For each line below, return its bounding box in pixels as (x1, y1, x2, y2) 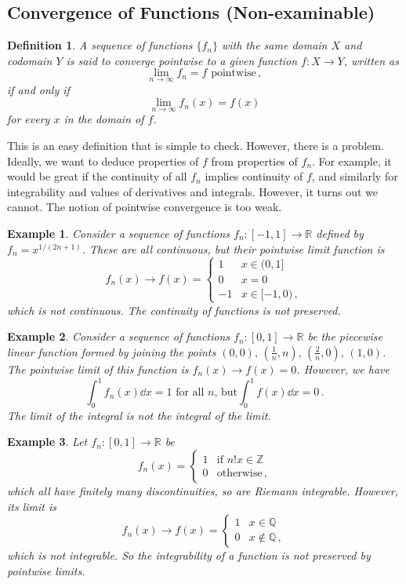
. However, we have (296, 360, 390, 377)
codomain (7, 52, 53, 68)
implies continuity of (205, 168, 303, 184)
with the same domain (221, 37, 328, 53)
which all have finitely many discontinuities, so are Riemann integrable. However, (7, 483, 398, 499)
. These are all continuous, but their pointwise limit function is (82, 240, 385, 257)
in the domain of (63, 111, 144, 127)
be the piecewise (307, 328, 382, 345)
